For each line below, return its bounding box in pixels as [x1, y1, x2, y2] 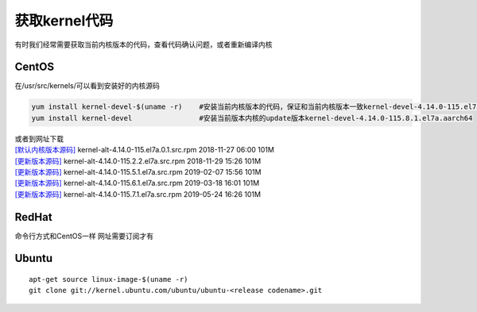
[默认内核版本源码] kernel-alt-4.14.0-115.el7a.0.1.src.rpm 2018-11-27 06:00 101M [14, 145, 274, 155]
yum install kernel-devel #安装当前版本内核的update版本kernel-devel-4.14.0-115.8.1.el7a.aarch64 [31, 114, 473, 122]
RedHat [14, 210, 52, 224]
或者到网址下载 [14, 133, 64, 143]
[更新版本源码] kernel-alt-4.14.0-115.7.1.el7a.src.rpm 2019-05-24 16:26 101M [14, 189, 262, 198]
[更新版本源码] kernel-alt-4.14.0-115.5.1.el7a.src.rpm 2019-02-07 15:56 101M [14, 167, 262, 176]
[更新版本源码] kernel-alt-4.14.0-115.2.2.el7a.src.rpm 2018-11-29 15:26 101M [14, 156, 262, 166]
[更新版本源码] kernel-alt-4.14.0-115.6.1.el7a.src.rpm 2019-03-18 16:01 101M [14, 179, 260, 188]
